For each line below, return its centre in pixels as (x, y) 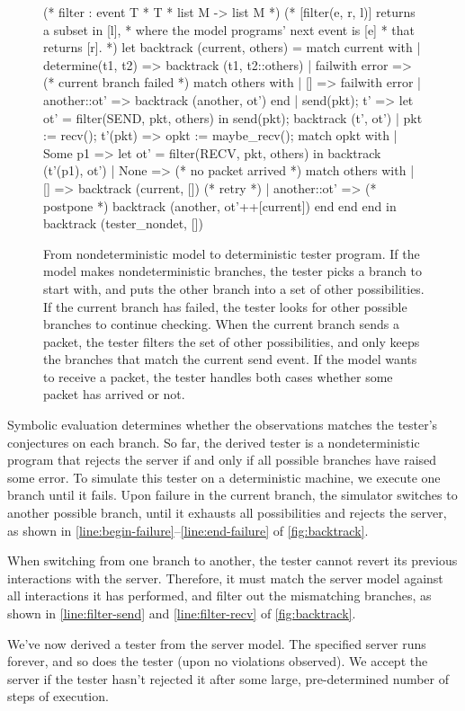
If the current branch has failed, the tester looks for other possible (225, 306)
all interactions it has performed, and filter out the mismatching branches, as (219, 595)
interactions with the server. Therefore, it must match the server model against (225, 578)
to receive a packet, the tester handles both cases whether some (218, 376)
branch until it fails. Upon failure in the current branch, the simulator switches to (232, 495)
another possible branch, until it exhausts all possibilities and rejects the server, (227, 513)
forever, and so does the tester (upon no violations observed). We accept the (218, 661)
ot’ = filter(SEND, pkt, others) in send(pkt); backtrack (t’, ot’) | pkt (233, 117)
